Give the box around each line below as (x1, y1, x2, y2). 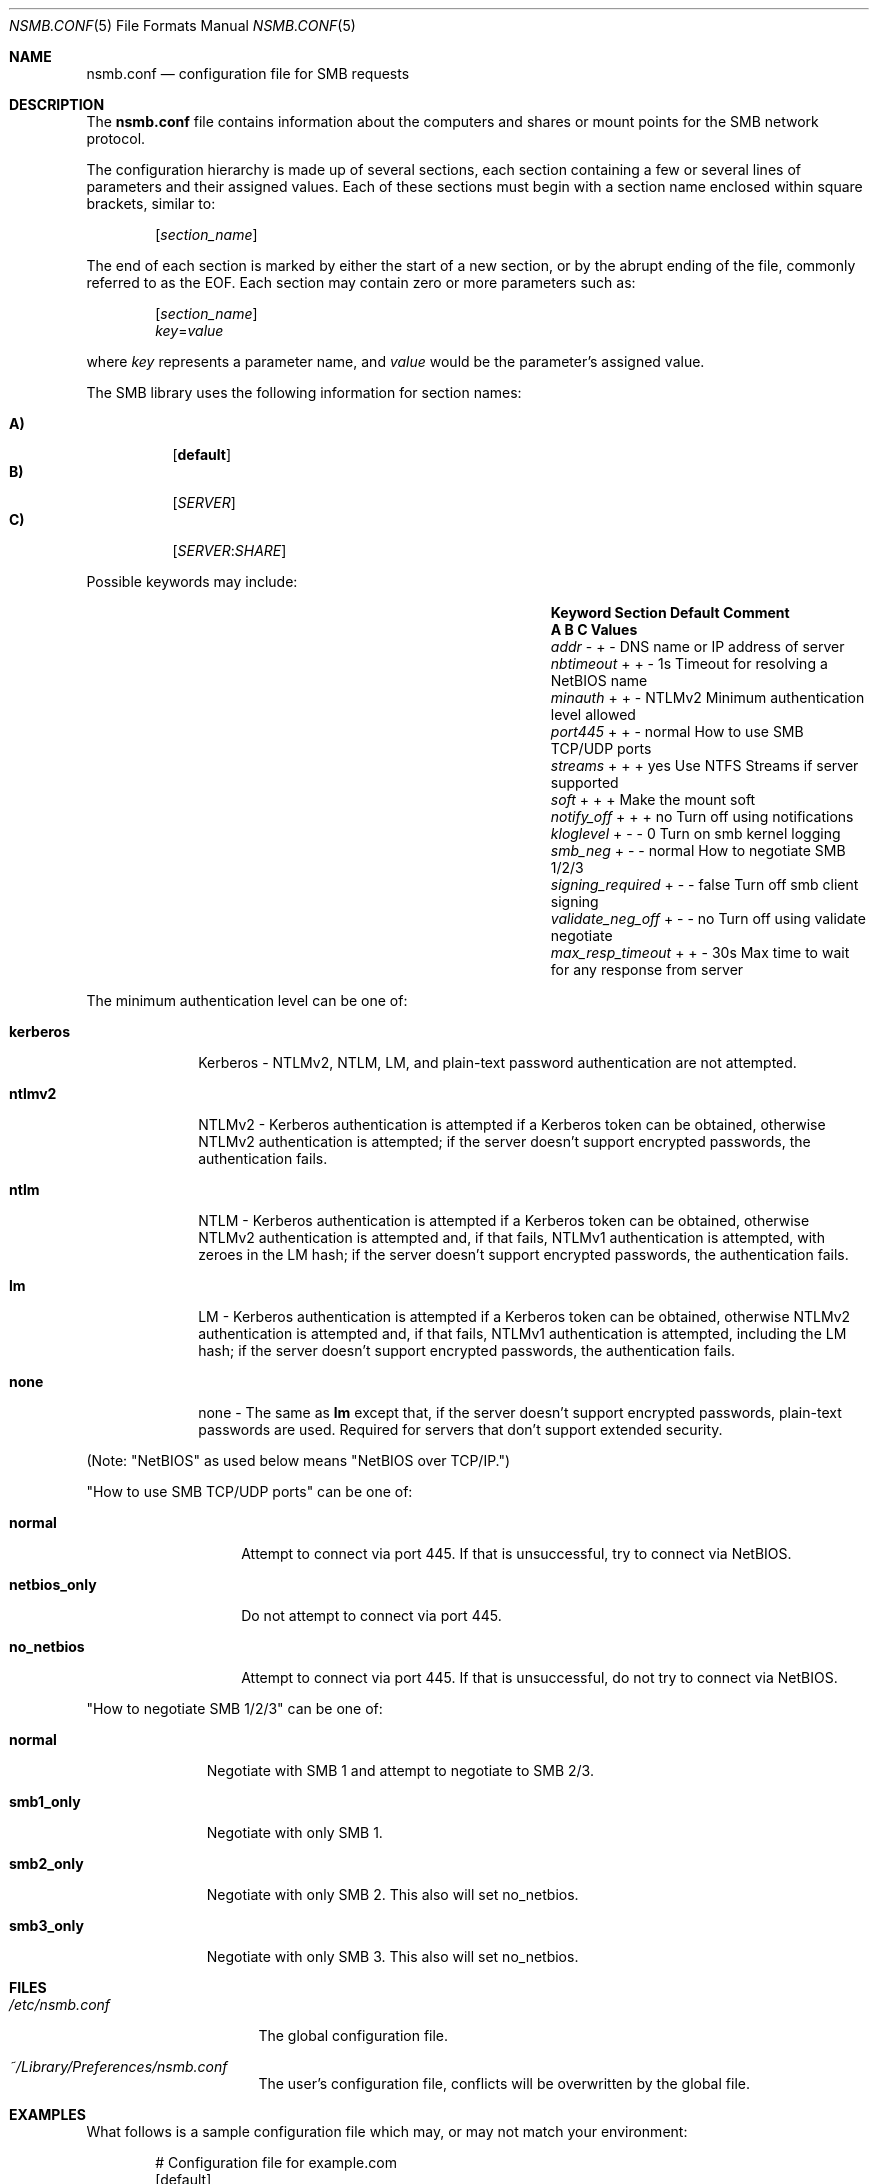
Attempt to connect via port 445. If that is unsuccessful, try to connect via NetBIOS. (241, 1545, 792, 1562)
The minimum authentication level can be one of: (86, 992, 408, 1009)
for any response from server (550, 961, 744, 978)
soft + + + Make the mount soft (550, 791, 756, 808)
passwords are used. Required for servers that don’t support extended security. (198, 1421, 723, 1438)
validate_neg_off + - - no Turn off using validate (550, 910, 866, 927)
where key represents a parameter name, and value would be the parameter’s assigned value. (86, 353, 705, 370)
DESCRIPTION (9, 96, 105, 113)
